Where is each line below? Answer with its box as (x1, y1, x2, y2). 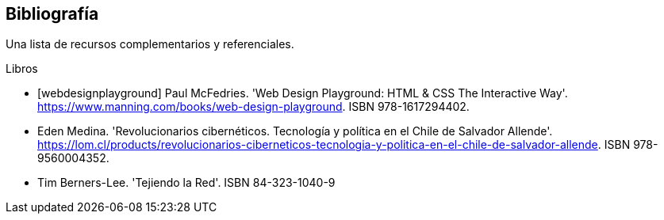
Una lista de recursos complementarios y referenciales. (6, 37, 294, 51)
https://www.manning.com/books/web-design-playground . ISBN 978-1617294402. (37, 100, 470, 114)
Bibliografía (6, 4, 99, 24)
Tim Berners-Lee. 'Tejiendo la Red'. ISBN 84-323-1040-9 (37, 176, 336, 190)
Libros (6, 62, 38, 76)
